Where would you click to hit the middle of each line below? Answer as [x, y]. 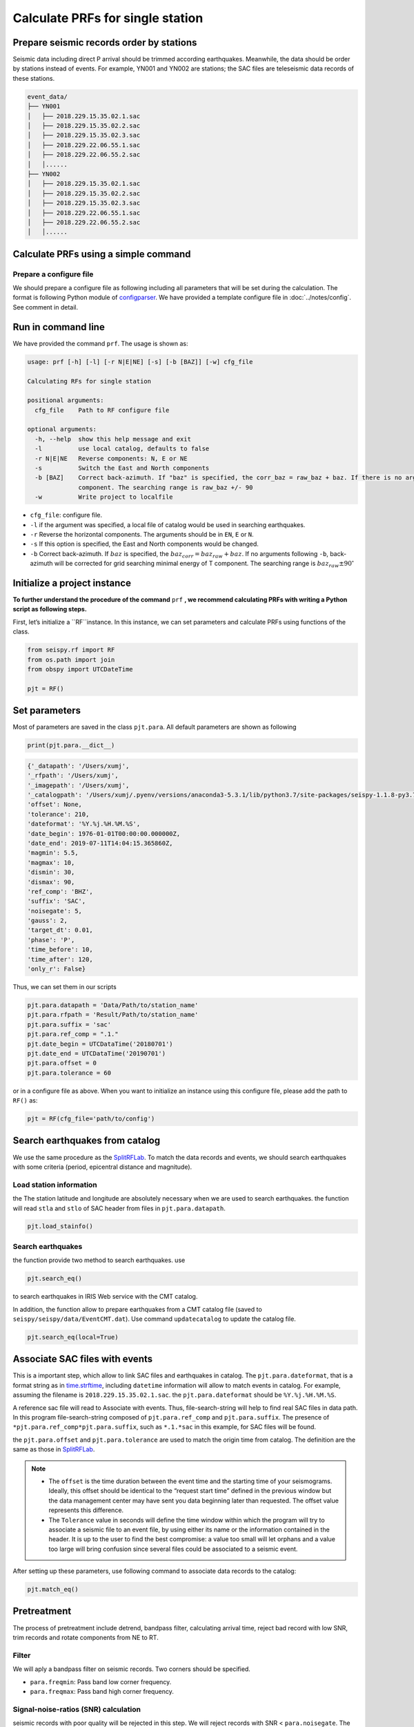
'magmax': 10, [51, 862]
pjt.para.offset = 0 [62, 1063]
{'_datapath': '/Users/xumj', [78, 766]
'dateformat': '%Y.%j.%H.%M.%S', [84, 824]
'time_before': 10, [60, 950]
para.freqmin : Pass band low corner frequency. [101, 1681]
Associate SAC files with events [83, 1359]
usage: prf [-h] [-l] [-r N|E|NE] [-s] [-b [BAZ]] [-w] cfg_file [140, 362]
